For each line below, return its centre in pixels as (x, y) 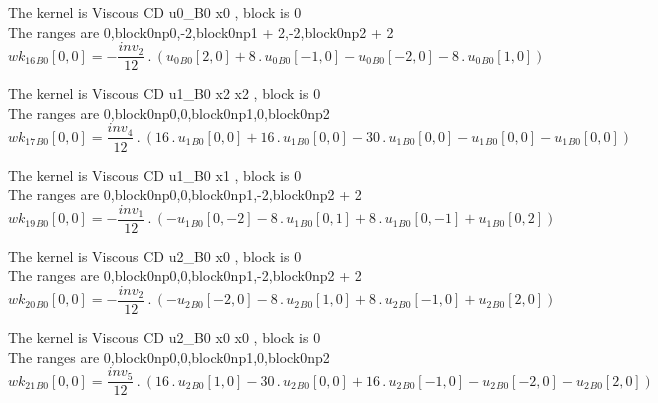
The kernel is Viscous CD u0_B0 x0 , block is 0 (155, 12)
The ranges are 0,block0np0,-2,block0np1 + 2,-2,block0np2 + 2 (201, 31)
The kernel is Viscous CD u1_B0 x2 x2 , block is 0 (164, 93)
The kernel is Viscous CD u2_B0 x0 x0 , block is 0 (164, 337)
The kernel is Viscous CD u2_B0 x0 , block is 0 (155, 255)
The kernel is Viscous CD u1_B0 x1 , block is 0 (155, 174)
